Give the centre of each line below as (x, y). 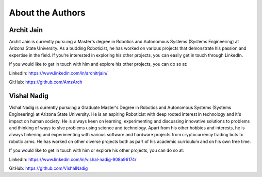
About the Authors (47, 13)
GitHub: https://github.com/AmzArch (46, 82)
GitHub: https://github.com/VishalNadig (49, 168)
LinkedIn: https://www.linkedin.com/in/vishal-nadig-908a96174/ (73, 159)
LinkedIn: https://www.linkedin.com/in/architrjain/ (58, 73)
